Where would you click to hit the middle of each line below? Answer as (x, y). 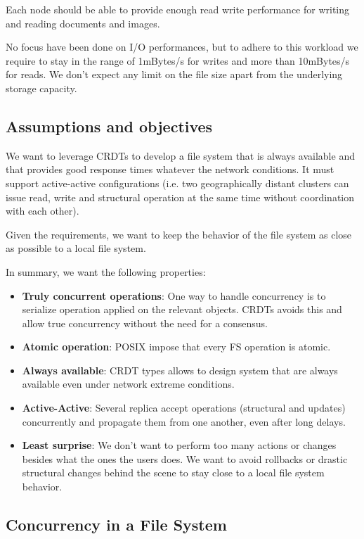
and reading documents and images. (83, 23)
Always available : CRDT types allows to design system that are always (180, 370)
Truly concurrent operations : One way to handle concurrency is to (174, 295)
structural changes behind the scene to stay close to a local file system (173, 473)
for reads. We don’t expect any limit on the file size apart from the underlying (174, 74)
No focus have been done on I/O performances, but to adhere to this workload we (182, 47)
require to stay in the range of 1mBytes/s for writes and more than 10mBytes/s (178, 60)
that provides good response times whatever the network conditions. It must (170, 169)
